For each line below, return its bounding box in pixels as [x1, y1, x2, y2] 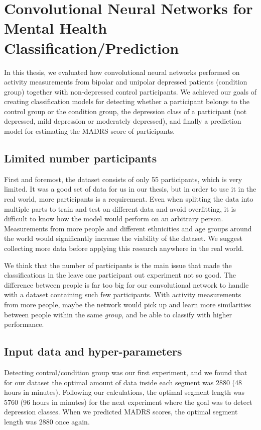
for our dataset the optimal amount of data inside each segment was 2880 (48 [4, 377, 242, 387]
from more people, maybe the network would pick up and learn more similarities [4, 299, 251, 309]
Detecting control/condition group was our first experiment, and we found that [4, 367, 247, 377]
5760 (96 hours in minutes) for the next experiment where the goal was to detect [4, 396, 252, 407]
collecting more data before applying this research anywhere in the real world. [4, 243, 244, 253]
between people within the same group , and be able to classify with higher [4, 309, 232, 319]
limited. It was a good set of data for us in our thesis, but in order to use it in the [4, 184, 256, 194]
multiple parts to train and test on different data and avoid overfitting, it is [4, 203, 236, 214]
